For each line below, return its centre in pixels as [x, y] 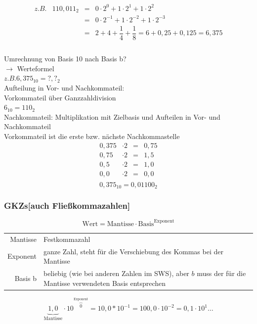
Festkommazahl [67, 239]
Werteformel [36, 68]
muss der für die [221, 273]
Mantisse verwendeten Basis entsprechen [105, 283]
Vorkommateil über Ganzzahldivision [60, 97]
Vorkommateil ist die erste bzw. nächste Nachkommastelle [92, 136]
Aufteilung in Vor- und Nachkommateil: [64, 88]
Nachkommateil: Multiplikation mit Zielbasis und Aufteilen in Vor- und [112, 116]
